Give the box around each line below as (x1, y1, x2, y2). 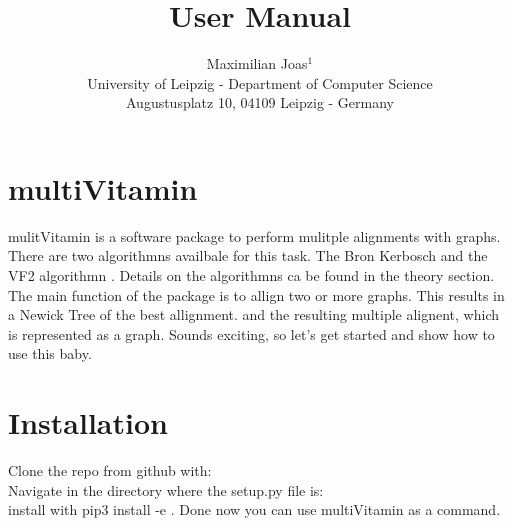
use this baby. (8, 343, 92, 364)
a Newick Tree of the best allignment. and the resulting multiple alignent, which (8, 304, 500, 325)
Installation (8, 402, 168, 443)
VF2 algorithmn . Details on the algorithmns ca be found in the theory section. (8, 265, 495, 286)
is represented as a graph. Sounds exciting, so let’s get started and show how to (8, 323, 495, 344)
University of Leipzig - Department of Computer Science (87, 72, 433, 93)
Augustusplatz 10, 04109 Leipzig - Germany (125, 92, 395, 113)
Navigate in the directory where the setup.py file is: (8, 479, 324, 500)
